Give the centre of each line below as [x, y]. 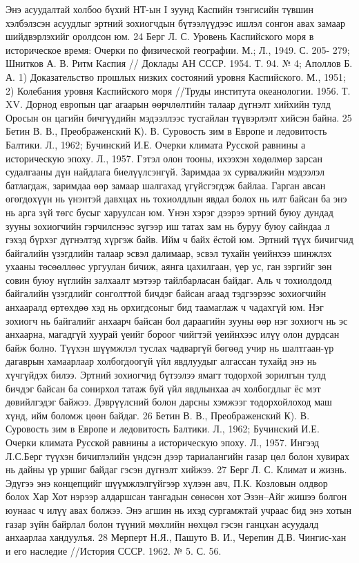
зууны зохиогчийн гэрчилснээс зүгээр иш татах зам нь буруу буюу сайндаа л [168, 226]
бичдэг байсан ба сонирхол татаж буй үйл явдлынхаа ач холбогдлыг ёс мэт [163, 388]
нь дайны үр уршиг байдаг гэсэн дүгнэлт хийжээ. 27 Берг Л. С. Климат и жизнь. [176, 469]
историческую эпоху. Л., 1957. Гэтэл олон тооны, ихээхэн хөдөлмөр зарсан [164, 158]
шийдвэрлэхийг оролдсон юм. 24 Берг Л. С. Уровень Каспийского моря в [160, 36]
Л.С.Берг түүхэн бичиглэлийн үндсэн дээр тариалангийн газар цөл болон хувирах [178, 456]
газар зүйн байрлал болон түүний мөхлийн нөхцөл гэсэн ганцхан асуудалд [162, 523]
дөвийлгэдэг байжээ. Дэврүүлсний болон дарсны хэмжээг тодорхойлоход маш [169, 402]
